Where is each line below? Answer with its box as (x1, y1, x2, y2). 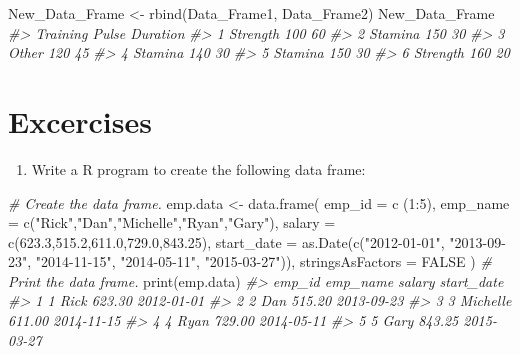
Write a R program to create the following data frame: (31, 158, 366, 179)
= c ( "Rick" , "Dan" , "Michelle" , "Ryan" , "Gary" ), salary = (8, 212, 336, 233)
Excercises (8, 100, 152, 141)
